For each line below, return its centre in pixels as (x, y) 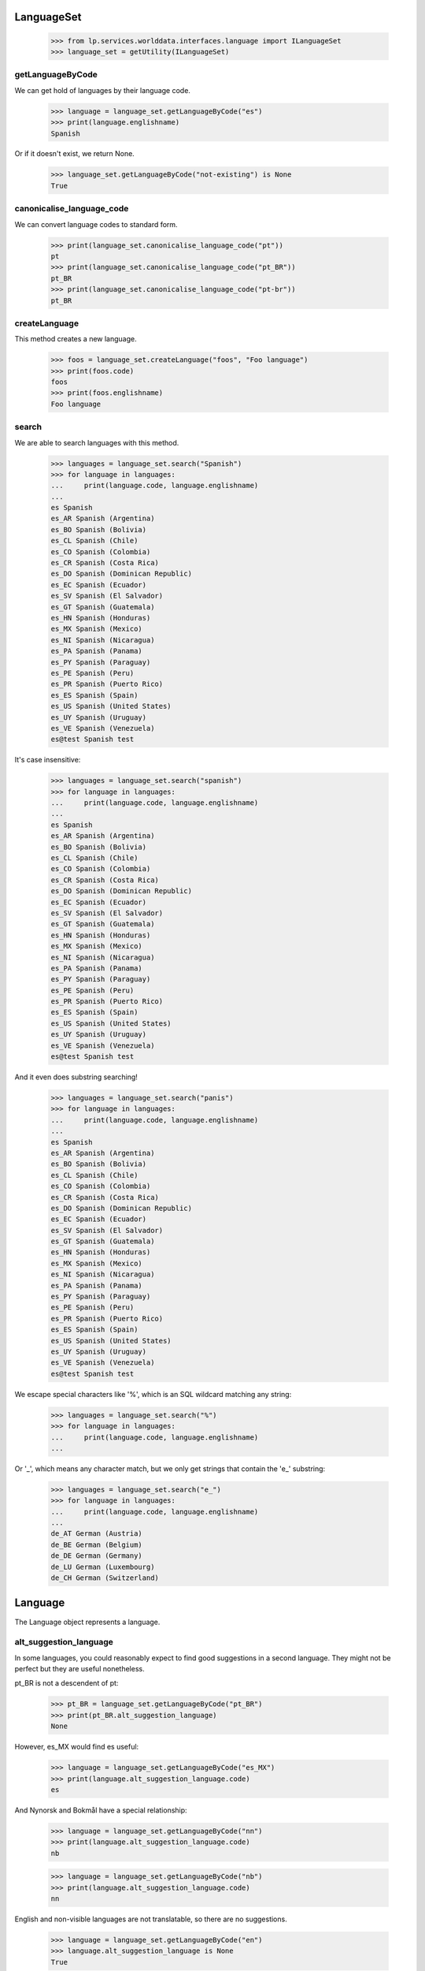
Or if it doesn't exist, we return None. (75, 154)
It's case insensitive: (48, 760)
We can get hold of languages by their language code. (102, 90)
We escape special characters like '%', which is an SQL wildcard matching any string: (153, 1394)
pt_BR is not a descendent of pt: (67, 1683)
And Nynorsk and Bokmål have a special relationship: (101, 1810)
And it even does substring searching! (76, 1077)
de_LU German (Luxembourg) (103, 1567)
